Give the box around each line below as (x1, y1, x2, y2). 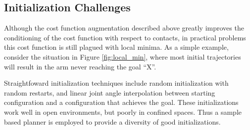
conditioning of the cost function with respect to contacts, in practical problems (4, 32, 246, 42)
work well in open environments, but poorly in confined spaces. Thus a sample (4, 106, 242, 117)
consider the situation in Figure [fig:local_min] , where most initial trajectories (4, 51, 241, 62)
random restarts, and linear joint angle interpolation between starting (4, 87, 215, 97)
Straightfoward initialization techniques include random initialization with (4, 78, 229, 88)
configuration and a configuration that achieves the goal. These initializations (4, 97, 239, 107)
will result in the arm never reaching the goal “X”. (4, 61, 156, 71)
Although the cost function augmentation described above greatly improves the (4, 23, 244, 33)
